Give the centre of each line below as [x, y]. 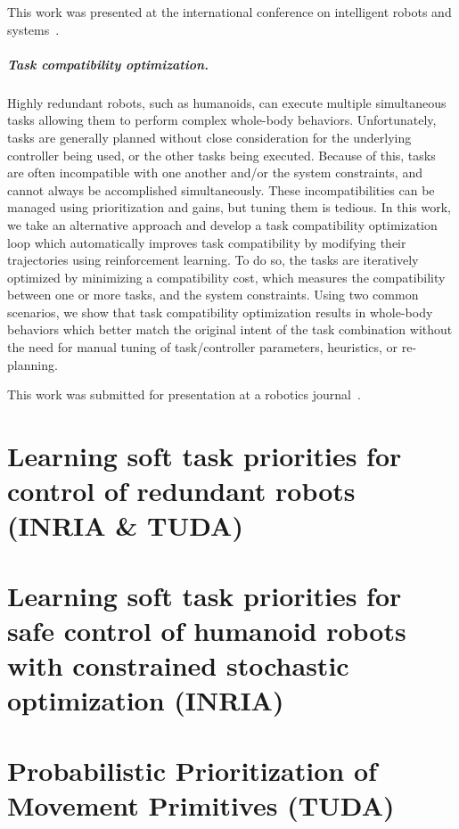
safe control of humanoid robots [207, 630]
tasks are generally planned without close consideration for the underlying [209, 137]
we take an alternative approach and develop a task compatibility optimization [222, 224]
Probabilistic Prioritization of [192, 770]
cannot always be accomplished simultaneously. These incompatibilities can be [221, 189]
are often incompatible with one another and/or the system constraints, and [215, 172]
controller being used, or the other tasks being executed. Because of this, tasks [221, 155]
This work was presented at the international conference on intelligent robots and [229, 12]
